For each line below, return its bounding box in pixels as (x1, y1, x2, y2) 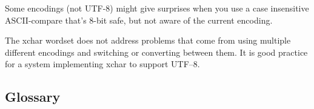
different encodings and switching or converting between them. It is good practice (5, 45, 308, 58)
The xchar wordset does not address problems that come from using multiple (5, 34, 291, 47)
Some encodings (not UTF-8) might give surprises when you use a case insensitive (5, 2, 309, 14)
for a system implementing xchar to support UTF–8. (5, 58, 200, 70)
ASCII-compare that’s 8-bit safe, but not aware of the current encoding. (5, 13, 273, 26)
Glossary (5, 87, 61, 106)
